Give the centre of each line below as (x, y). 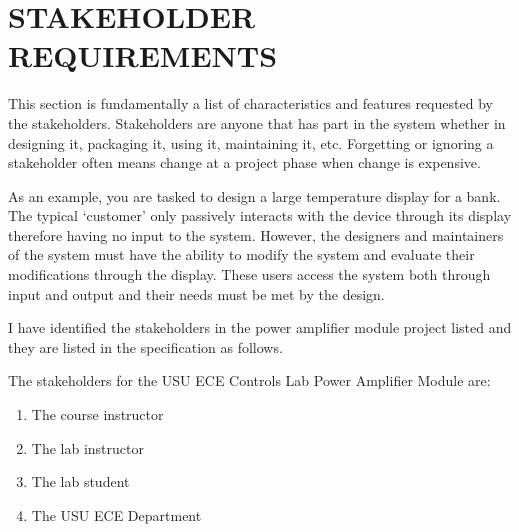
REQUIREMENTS (143, 55)
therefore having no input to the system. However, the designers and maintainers (256, 234)
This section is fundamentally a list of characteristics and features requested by (250, 103)
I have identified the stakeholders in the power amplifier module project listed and (260, 327)
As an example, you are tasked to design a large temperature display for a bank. (254, 195)
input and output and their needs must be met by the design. (196, 293)
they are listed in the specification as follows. (145, 346)
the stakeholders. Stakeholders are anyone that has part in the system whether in (257, 122)
